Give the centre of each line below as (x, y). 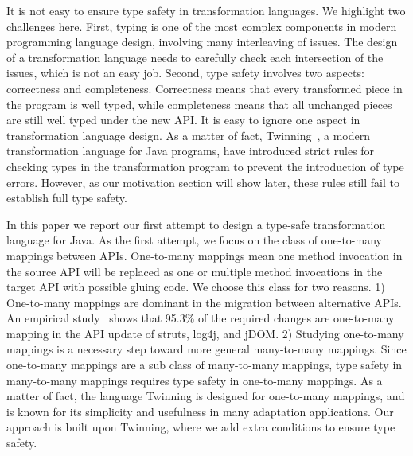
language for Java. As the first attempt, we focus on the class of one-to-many (194, 240)
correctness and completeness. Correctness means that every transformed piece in (205, 88)
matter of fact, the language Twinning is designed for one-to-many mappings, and (206, 396)
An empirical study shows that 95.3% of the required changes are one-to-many (201, 318)
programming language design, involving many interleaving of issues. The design (202, 42)
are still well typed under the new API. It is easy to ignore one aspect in (183, 120)
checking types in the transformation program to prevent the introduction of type (205, 166)
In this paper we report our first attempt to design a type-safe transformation (196, 224)
